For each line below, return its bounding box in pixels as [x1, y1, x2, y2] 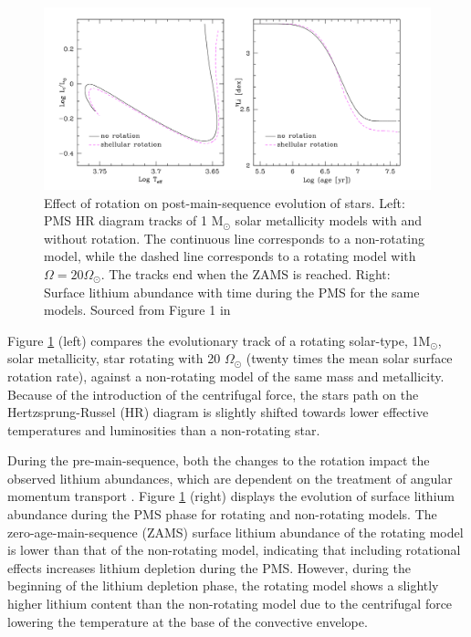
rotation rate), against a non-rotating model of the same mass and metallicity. [7, 366, 445, 385]
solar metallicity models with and [235, 211, 422, 230]
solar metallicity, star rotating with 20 [7, 349, 221, 368]
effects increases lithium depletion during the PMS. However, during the [7, 558, 411, 577]
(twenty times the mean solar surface [246, 349, 453, 368]
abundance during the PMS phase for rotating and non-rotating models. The [7, 505, 437, 524]
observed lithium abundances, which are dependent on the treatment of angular [7, 468, 453, 487]
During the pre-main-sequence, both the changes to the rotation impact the [7, 451, 430, 470]
